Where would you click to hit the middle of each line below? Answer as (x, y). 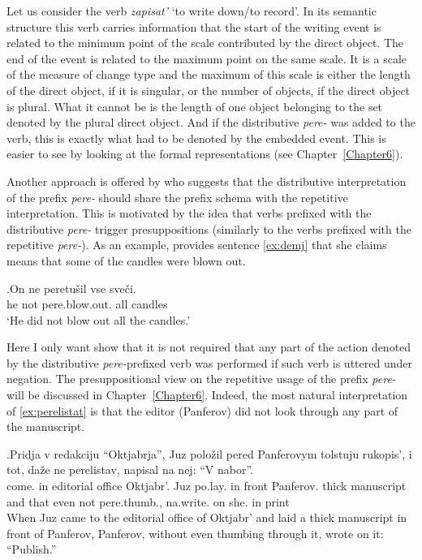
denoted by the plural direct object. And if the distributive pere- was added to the (211, 122)
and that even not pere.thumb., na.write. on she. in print (148, 501)
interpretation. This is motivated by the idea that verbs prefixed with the (189, 213)
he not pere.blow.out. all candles (87, 304)
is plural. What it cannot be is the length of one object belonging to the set (195, 106)
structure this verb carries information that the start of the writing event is (194, 26)
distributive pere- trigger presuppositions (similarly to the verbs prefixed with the (209, 228)
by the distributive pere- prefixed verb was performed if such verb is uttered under (209, 362)
